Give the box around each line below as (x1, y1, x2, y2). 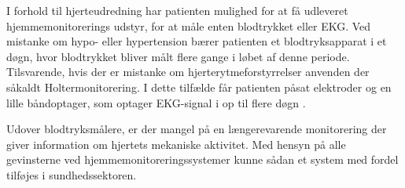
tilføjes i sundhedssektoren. (6, 166, 137, 183)
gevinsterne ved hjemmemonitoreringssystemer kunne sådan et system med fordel (6, 151, 399, 168)
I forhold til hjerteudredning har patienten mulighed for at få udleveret (6, 2, 348, 18)
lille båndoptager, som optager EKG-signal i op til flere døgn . (6, 94, 306, 110)
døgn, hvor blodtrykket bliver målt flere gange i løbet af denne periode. (6, 48, 350, 64)
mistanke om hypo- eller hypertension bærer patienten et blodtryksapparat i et (6, 33, 387, 49)
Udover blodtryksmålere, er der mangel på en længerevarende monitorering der (6, 121, 387, 137)
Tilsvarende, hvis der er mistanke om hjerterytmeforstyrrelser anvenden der (6, 63, 370, 80)
